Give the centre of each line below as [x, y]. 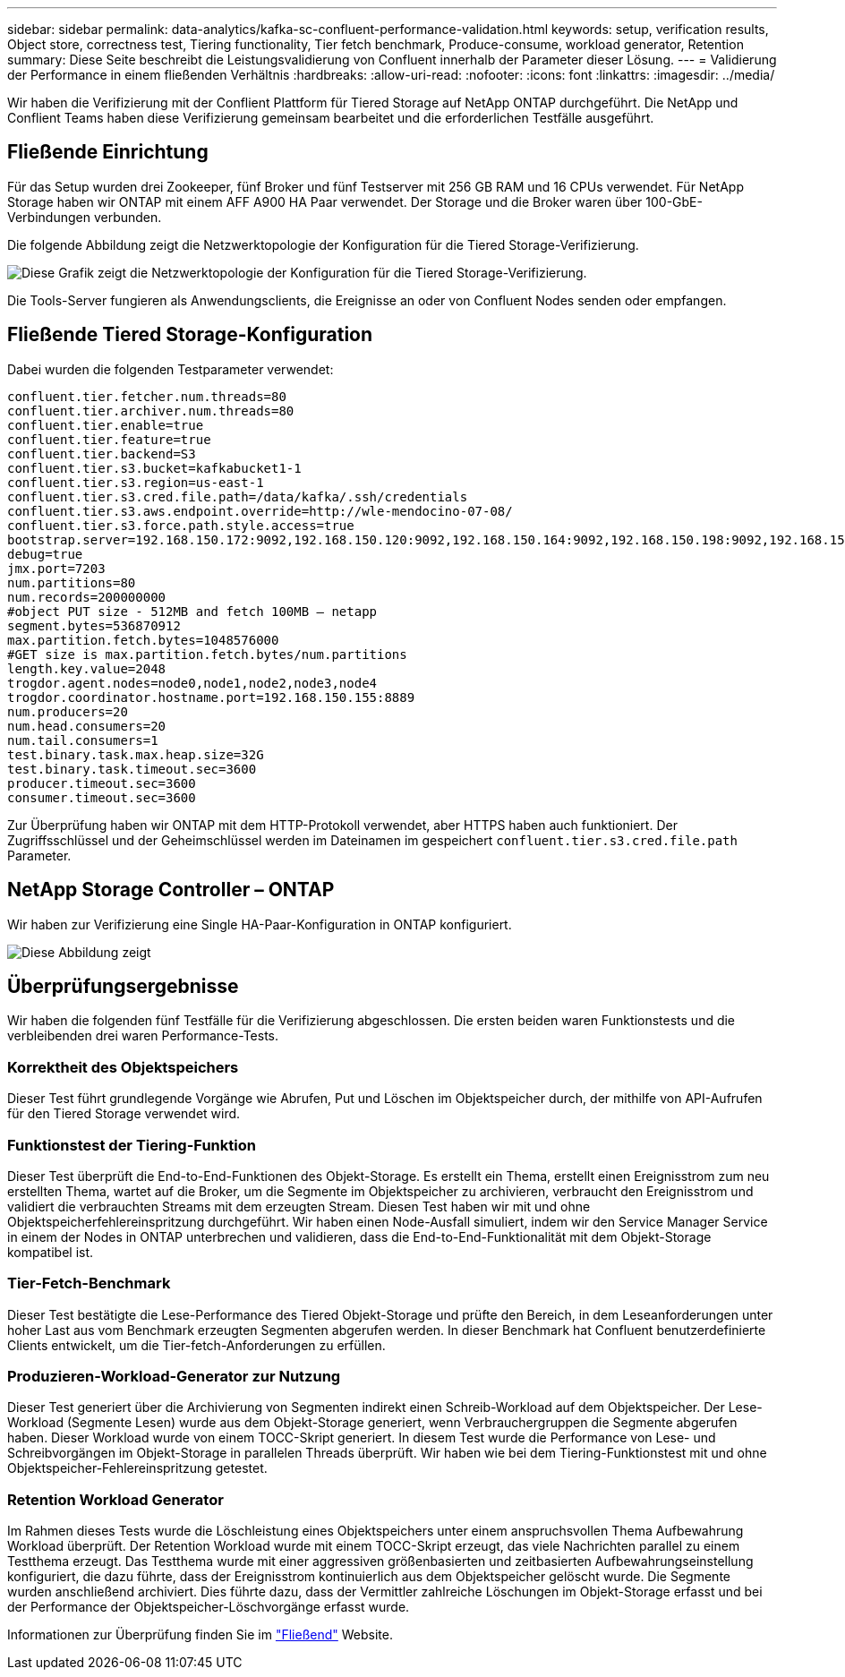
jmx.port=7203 [56, 568]
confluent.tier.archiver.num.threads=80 [151, 411]
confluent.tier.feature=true [109, 439]
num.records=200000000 [87, 597]
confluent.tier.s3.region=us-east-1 [136, 482]
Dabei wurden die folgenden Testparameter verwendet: [171, 369]
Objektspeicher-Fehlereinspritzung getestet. [137, 1468]
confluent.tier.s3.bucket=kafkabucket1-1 [154, 468]
